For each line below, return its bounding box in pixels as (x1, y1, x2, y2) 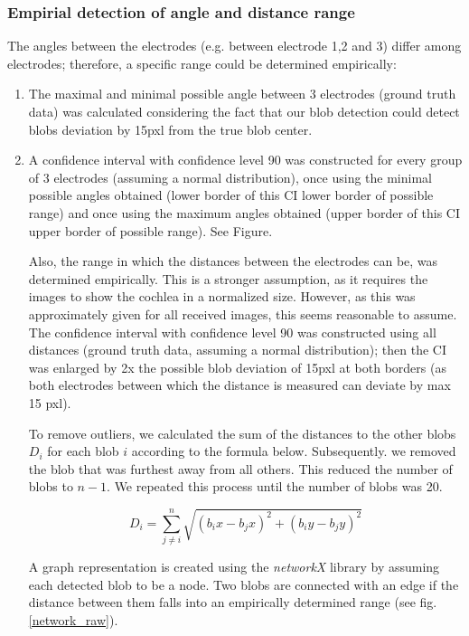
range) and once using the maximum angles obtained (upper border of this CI (28, 203, 460, 222)
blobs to (28, 477, 73, 496)
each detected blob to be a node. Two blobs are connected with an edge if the (28, 574, 459, 593)
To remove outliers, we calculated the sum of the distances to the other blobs (28, 423, 456, 442)
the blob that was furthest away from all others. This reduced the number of (28, 459, 453, 478)
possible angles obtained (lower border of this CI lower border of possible (28, 185, 434, 204)
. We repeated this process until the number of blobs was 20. (107, 477, 443, 496)
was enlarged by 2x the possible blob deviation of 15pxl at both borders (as (28, 357, 446, 376)
